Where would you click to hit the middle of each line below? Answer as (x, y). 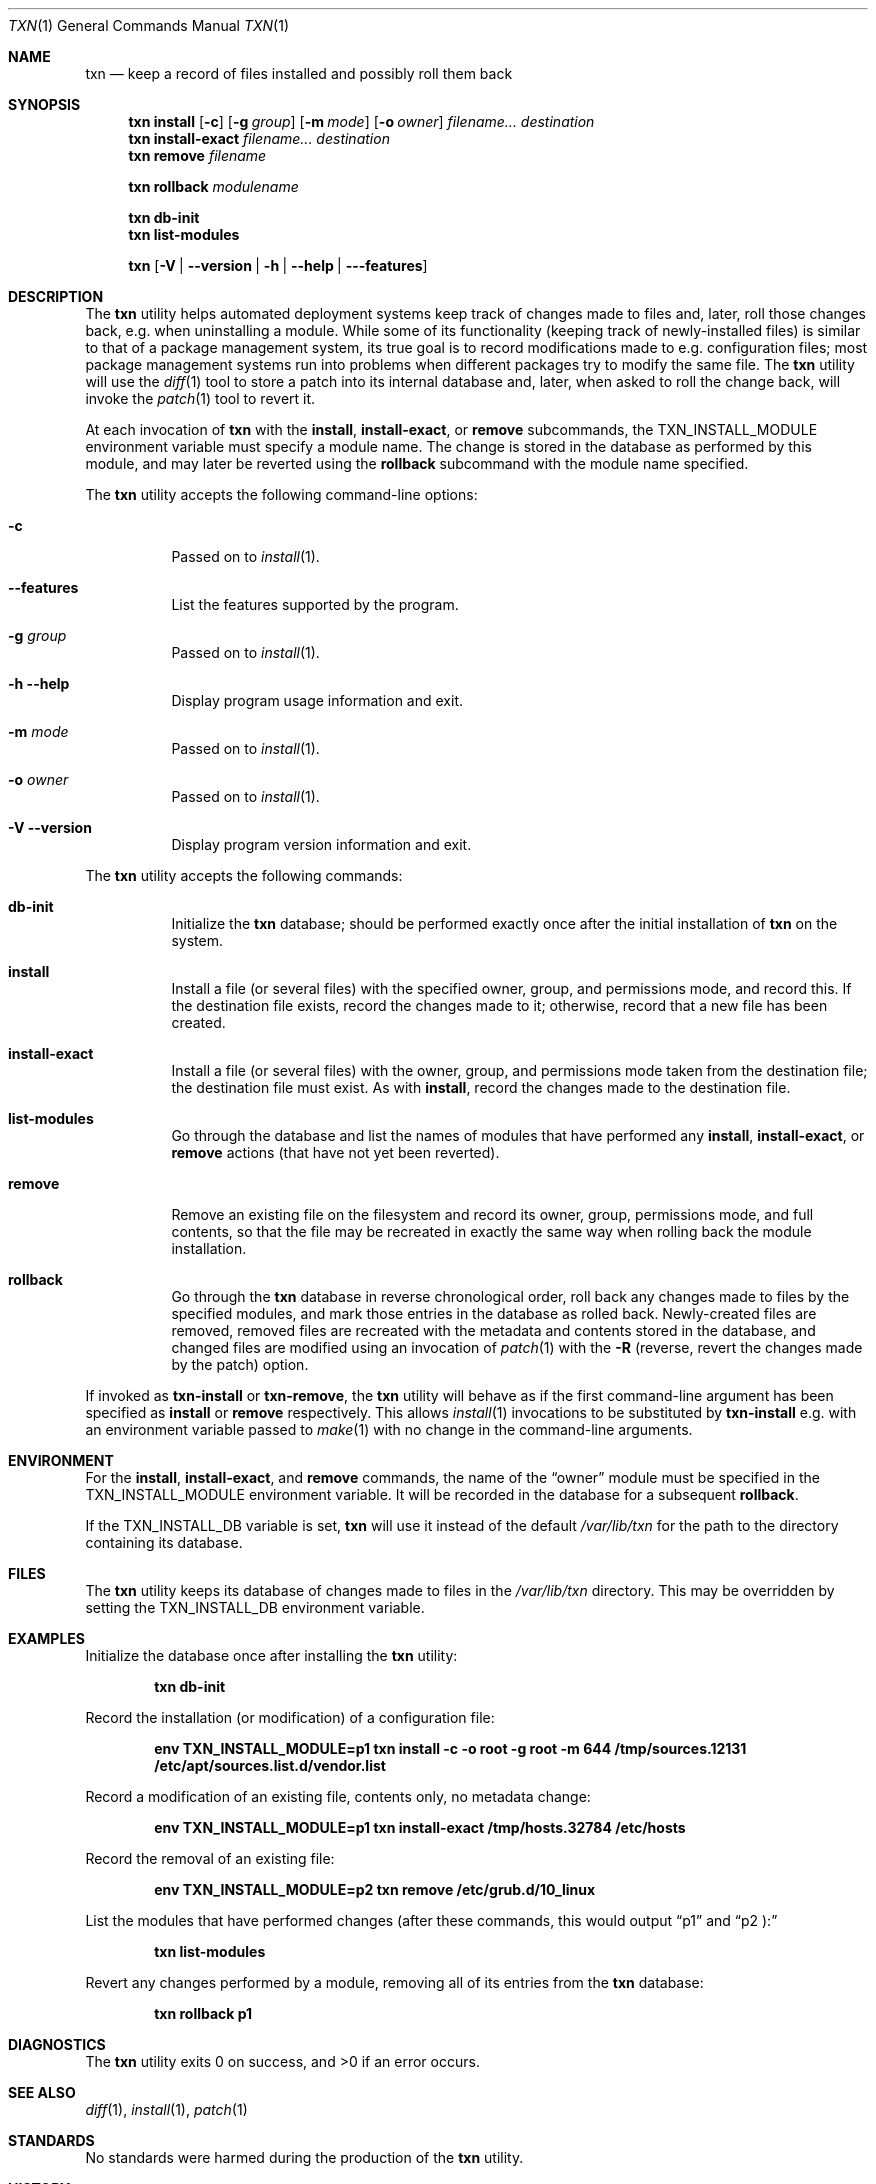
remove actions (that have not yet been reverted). (335, 1152)
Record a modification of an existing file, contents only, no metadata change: (338, 1796)
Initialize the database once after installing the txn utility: (271, 1655)
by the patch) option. (240, 1364)
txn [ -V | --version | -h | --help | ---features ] (278, 265)
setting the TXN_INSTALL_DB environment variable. (255, 1607)
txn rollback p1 (203, 2013)
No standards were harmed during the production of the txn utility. (304, 2157)
